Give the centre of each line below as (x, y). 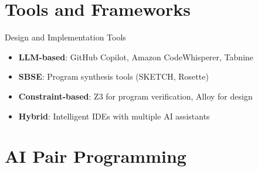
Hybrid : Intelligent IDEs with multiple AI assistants (114, 116)
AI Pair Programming (96, 156)
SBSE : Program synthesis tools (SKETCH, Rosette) (113, 76)
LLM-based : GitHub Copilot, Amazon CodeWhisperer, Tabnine (136, 57)
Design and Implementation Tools (65, 37)
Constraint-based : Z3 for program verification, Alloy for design (135, 96)
